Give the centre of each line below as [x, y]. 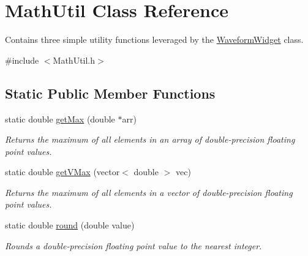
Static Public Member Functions [110, 93]
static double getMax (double [60, 119]
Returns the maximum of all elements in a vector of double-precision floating [149, 192]
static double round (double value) [70, 225]
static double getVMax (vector [62, 172]
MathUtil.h [74, 60]
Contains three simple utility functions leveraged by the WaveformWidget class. [154, 40]
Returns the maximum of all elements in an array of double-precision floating [150, 139]
